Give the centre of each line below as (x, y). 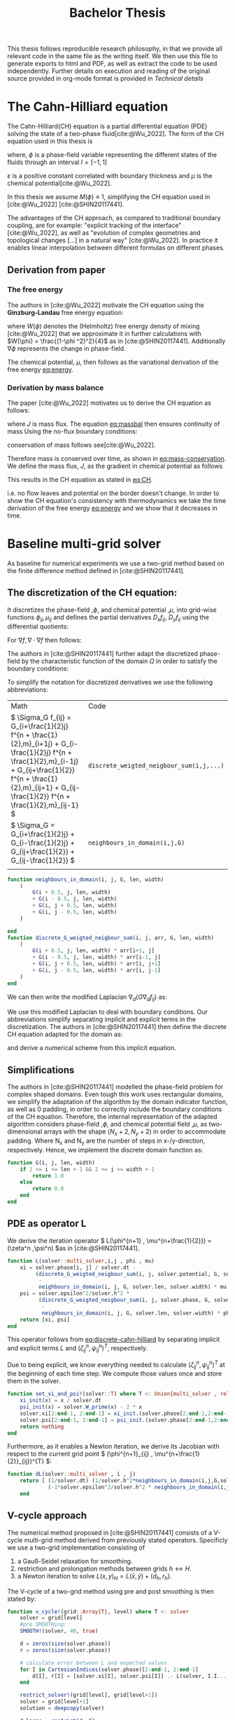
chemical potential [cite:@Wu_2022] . (59, 183)
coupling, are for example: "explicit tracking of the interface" (94, 225)
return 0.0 (48, 1189)
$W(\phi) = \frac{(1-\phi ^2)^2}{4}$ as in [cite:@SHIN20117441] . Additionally (116, 341)
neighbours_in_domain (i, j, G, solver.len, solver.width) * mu (133, 1287)
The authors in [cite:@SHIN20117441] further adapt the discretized (102, 653)
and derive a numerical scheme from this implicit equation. (92, 1048)
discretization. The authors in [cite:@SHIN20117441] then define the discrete (117, 1027)
